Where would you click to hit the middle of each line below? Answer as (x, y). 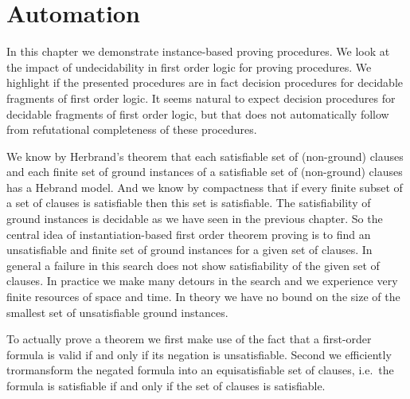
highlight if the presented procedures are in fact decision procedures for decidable (205, 82)
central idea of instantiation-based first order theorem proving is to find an (189, 234)
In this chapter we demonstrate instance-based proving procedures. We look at (198, 51)
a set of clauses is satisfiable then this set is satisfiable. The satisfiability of (189, 203)
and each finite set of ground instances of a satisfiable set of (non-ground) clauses (205, 172)
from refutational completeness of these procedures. (132, 129)
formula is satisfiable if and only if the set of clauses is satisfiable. (166, 385)
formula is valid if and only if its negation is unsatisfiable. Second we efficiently (199, 354)
